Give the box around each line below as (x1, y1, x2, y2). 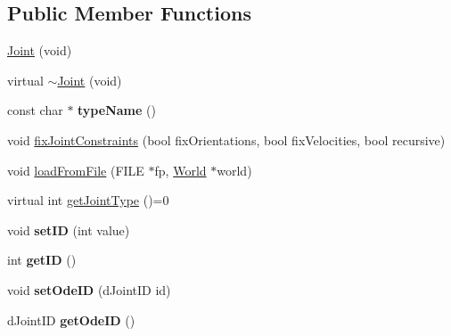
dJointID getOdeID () (7, 310, 135, 329)
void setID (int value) (7, 220, 130, 239)
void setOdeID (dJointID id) (7, 280, 171, 299)
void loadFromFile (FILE (7, 160, 144, 179)
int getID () (7, 250, 77, 269)
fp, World (154, 160, 207, 179)
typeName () (78, 101, 156, 119)
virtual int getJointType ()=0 (7, 191, 169, 209)
